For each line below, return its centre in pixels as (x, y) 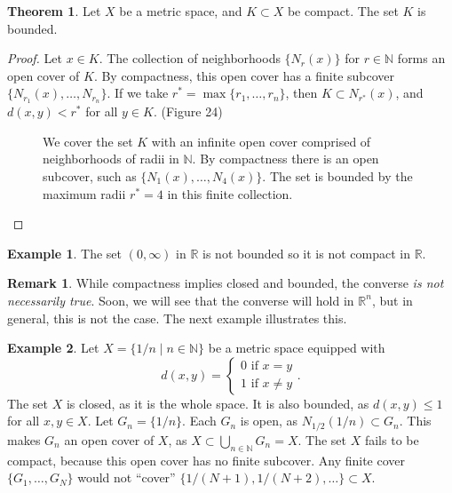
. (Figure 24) (188, 111)
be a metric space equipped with (297, 348)
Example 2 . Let (53, 348)
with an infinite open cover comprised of (261, 141)
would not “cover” (127, 477)
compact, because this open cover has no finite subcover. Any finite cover (206, 460)
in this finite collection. (230, 193)
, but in (392, 300)
